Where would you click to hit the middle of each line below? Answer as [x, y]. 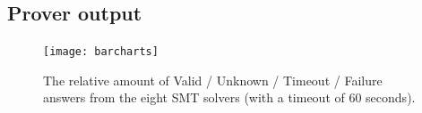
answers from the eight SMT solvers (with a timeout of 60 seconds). [229, 97]
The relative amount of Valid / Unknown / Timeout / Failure [213, 80]
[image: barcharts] [101, 52]
